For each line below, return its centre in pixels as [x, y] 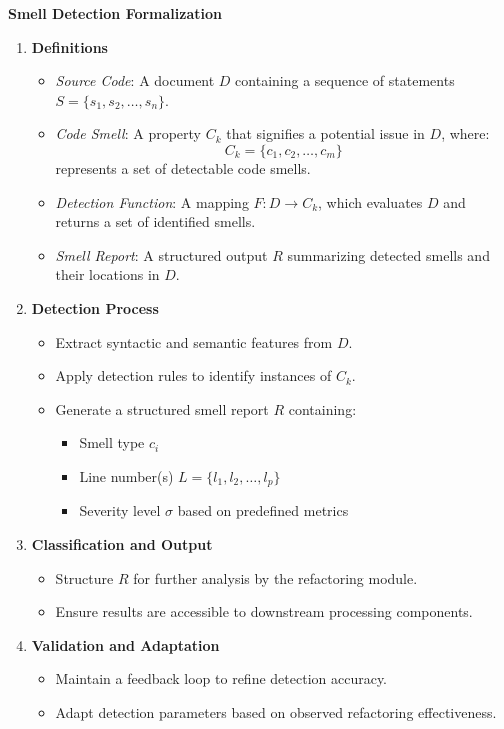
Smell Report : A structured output [161, 254]
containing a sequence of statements [345, 80]
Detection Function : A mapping [152, 201]
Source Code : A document [135, 80]
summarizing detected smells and [388, 254]
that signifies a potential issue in [325, 133]
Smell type [112, 442]
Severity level [120, 510]
